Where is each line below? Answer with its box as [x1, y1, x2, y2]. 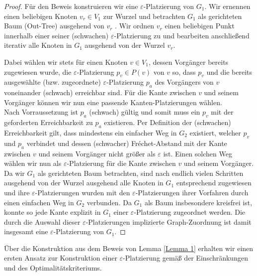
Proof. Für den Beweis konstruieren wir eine [4, 1, 138, 11]
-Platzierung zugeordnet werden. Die [134, 207, 246, 217]
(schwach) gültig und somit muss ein [89, 107, 200, 117]
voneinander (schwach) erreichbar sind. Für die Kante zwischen [4, 87, 196, 98]
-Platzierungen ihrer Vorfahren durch [135, 187, 249, 197]
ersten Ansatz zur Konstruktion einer [4, 253, 117, 263]
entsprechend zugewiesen [176, 177, 252, 188]
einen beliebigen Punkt [165, 20, 235, 31]
